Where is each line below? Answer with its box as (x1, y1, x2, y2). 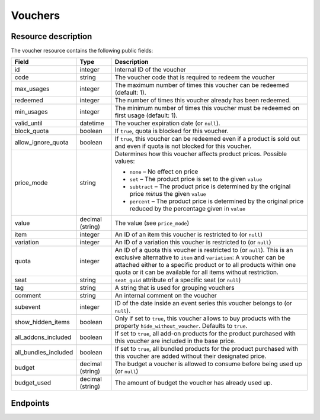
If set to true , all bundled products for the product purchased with (114, 345, 299, 353)
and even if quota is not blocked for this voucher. (114, 142, 252, 150)
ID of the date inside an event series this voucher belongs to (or (114, 299, 293, 308)
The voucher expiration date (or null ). (114, 119, 220, 127)
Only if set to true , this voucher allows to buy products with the (114, 314, 291, 322)
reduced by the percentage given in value (129, 205, 246, 213)
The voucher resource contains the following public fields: (11, 47, 153, 54)
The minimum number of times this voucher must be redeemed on (114, 104, 300, 112)
